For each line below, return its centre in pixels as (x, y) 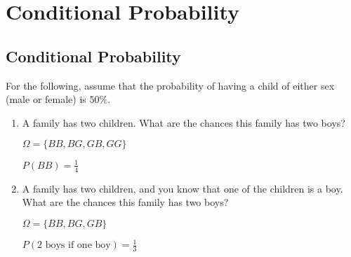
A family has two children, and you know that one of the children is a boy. (183, 188)
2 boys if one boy (74, 245)
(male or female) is (46, 99)
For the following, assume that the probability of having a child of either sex (170, 85)
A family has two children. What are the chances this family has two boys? (184, 122)
